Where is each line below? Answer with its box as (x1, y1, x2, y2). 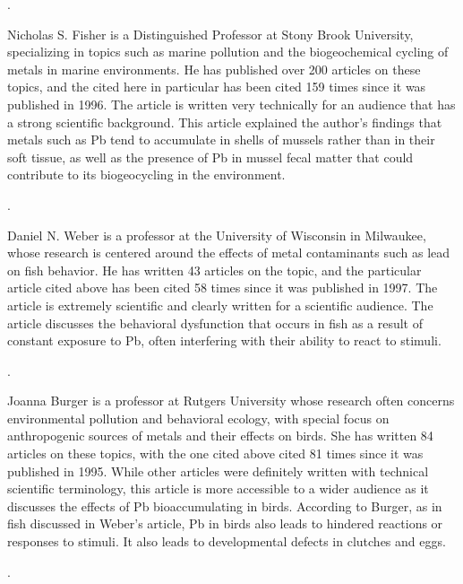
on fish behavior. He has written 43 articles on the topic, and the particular (7, 260, 422, 279)
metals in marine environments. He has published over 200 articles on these (7, 59, 421, 78)
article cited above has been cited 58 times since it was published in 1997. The (7, 278, 438, 297)
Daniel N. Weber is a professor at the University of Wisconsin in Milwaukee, (7, 225, 426, 244)
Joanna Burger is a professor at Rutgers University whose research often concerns (7, 391, 455, 410)
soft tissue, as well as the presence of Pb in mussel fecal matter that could (7, 147, 414, 166)
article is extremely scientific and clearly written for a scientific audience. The (7, 295, 433, 314)
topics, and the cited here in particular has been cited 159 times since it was (7, 77, 426, 96)
